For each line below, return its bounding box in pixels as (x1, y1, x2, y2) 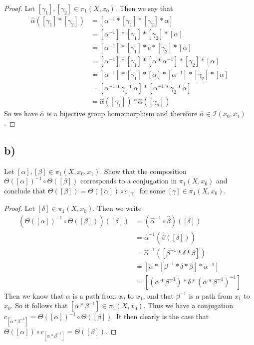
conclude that (4, 185, 46, 195)
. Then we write (93, 203, 142, 213)
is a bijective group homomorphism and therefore (46, 108, 198, 119)
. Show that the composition (100, 166, 187, 176)
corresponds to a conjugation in (80, 175, 177, 186)
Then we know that (4, 290, 64, 301)
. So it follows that (10, 300, 68, 311)
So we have (4, 108, 38, 119)
